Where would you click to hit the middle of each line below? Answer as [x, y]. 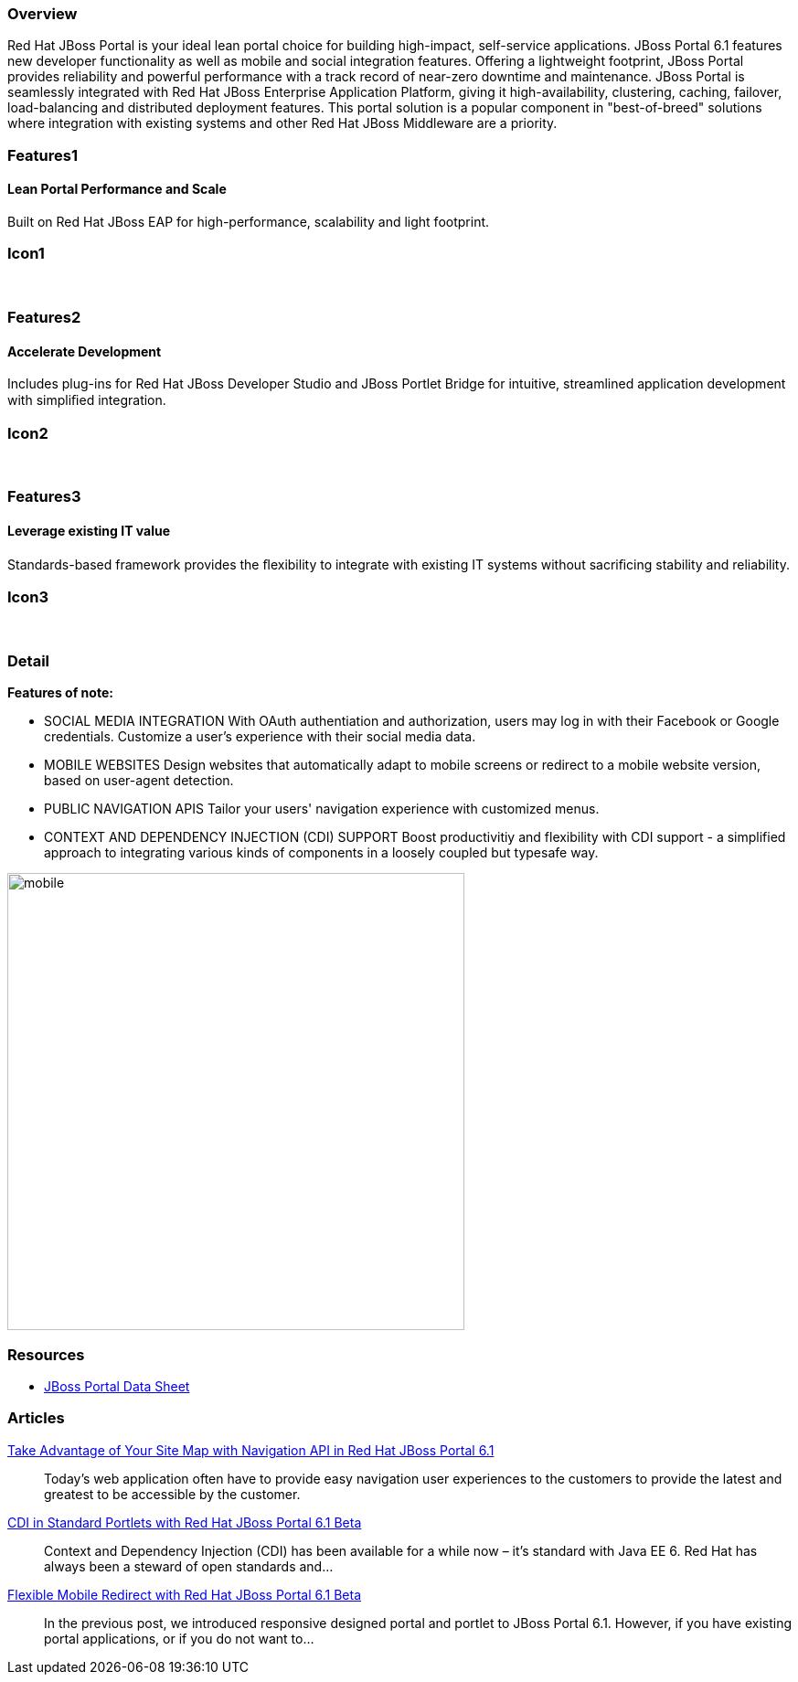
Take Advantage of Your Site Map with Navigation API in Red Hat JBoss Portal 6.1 [251, 1450]
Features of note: [60, 693]
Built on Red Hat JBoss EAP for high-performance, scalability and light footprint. [249, 221]
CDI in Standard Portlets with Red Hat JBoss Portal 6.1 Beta [185, 1522]
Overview [43, 14]
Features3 [44, 497]
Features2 [44, 318]
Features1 [43, 155]
